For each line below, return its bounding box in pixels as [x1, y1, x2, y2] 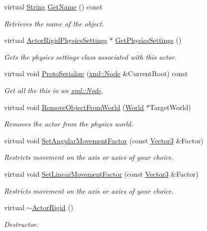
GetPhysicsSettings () [115, 35, 182, 45]
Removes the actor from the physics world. [4, 118, 133, 129]
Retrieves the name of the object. [4, 18, 104, 28]
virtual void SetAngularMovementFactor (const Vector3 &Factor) [4, 135, 204, 145]
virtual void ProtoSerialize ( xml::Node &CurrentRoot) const [4, 68, 188, 79]
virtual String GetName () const [4, 1, 103, 11]
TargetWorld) [149, 102, 191, 112]
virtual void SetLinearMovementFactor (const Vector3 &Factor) [4, 168, 199, 179]
